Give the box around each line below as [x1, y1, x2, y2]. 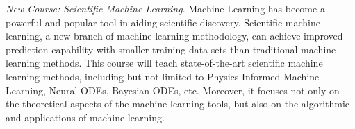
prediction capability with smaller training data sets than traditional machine [6, 42, 336, 56]
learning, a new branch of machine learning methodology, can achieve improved [6, 28, 343, 43]
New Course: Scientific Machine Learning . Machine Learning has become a [6, 1, 325, 15]
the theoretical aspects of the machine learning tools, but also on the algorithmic [6, 96, 350, 111]
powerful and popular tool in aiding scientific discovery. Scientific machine [6, 15, 320, 29]
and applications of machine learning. [6, 110, 165, 124]
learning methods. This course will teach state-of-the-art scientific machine [6, 55, 323, 70]
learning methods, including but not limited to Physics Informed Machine [6, 69, 320, 83]
